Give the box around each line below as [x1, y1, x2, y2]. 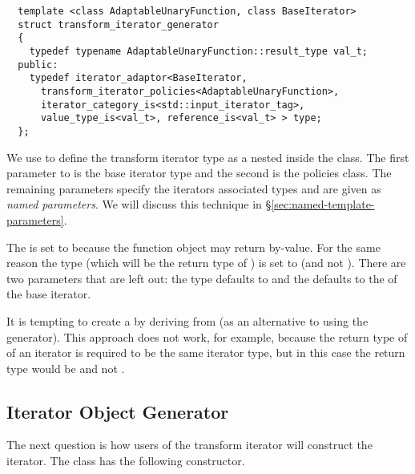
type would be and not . [6, 359, 125, 376]
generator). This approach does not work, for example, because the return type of [6, 328, 408, 345]
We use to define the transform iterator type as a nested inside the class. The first [6, 148, 409, 165]
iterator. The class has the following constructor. [6, 452, 245, 469]
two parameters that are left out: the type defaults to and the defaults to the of [6, 269, 397, 286]
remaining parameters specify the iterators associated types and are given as [6, 180, 381, 196]
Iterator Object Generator [6, 399, 229, 423]
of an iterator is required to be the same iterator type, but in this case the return [6, 344, 405, 361]
